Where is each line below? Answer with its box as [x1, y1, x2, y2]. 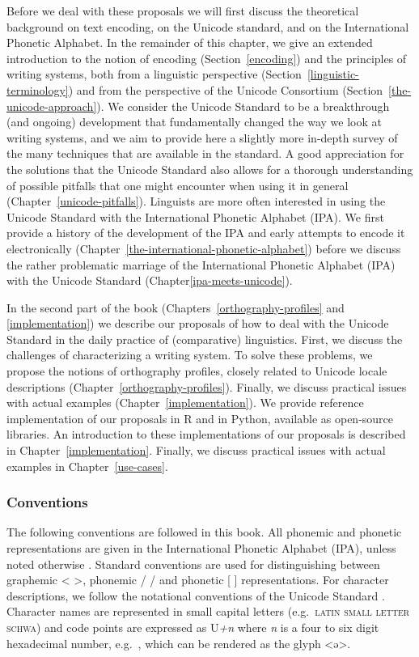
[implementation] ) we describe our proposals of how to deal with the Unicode [6, 315, 389, 332]
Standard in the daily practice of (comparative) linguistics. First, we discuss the [6, 330, 403, 347]
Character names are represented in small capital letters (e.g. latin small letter [6, 603, 410, 620]
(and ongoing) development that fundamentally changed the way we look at [6, 113, 382, 130]
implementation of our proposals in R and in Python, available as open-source [6, 409, 394, 426]
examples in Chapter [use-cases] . [6, 457, 168, 474]
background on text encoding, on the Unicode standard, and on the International [6, 18, 409, 35]
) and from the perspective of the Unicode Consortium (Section [68, 81, 383, 98]
